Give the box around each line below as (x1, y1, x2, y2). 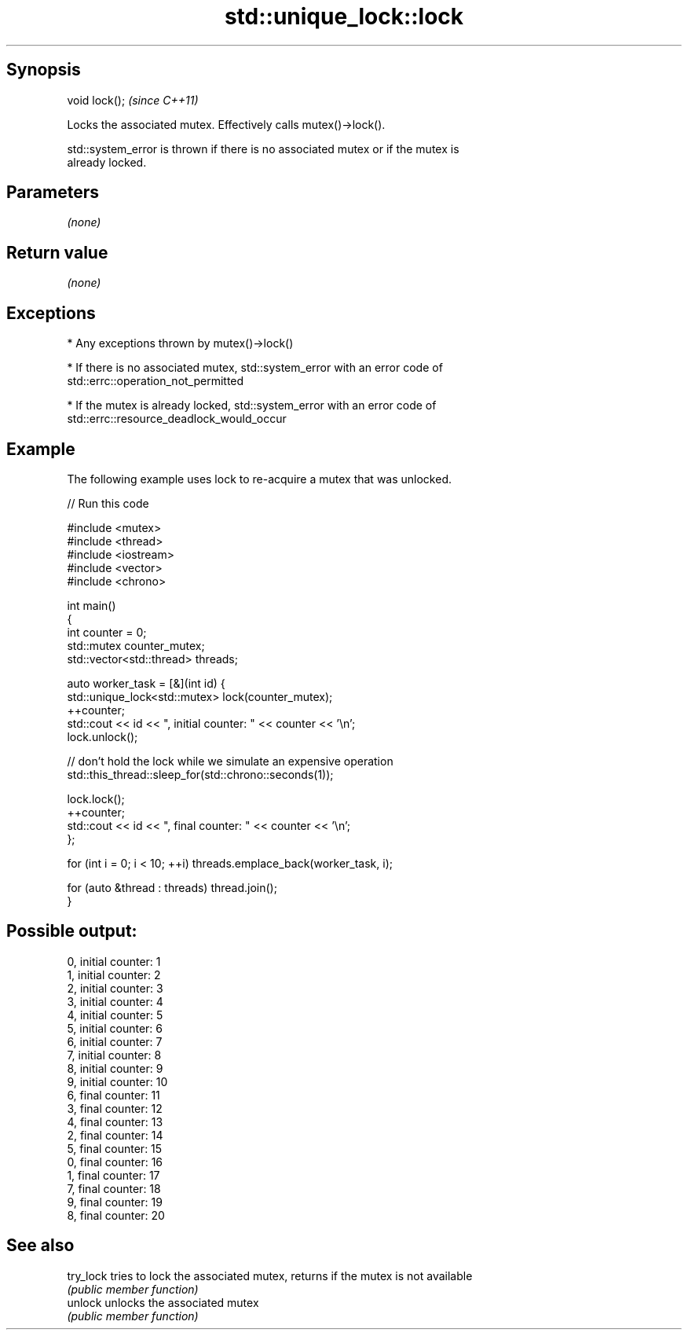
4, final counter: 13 (67, 1114, 163, 1129)
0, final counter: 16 (67, 1154, 163, 1169)
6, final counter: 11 (67, 1088, 160, 1102)
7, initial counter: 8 (67, 1048, 162, 1062)
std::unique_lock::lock (224, 3, 464, 30)
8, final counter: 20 (67, 1208, 165, 1222)
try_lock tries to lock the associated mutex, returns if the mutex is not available (67, 1268, 473, 1283)
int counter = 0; (67, 625, 147, 639)
